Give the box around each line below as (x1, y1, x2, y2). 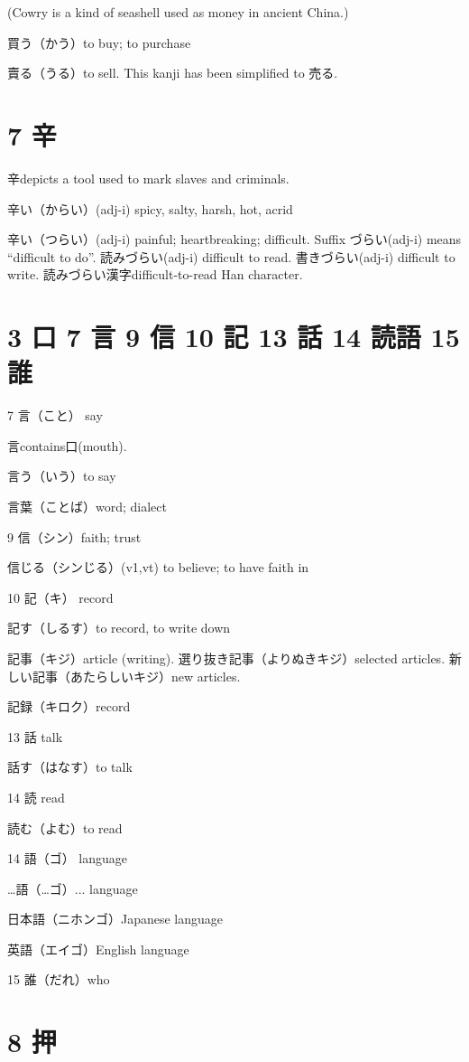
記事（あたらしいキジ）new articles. (32, 666, 241, 685)
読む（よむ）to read (7, 818, 123, 837)
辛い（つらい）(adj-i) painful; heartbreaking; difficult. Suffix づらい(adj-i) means (7, 230, 462, 249)
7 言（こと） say (7, 406, 103, 425)
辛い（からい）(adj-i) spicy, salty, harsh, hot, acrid (7, 199, 293, 218)
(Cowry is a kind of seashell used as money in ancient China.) (7, 3, 349, 21)
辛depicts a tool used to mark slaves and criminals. (7, 168, 290, 187)
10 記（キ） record (7, 587, 114, 606)
